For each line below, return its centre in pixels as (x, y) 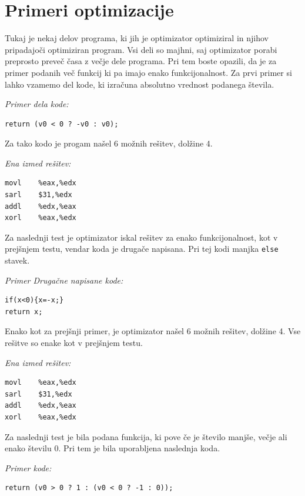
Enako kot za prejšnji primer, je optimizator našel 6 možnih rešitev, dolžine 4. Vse (153, 331)
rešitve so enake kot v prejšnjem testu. (74, 343)
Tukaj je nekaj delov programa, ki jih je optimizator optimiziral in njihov (137, 38)
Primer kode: (28, 467)
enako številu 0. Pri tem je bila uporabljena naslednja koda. (113, 448)
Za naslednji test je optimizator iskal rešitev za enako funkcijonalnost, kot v (141, 237)
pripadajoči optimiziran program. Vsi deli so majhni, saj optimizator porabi (141, 49)
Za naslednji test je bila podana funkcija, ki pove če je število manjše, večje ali (146, 436)
